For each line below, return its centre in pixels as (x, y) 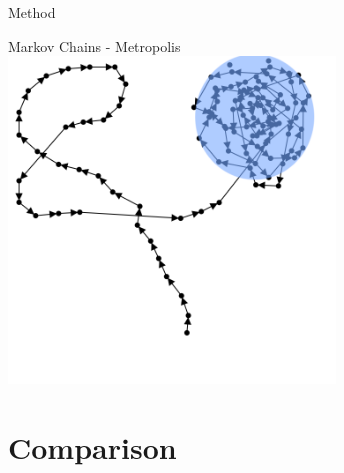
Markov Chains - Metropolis (94, 45)
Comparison (92, 446)
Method (32, 12)
